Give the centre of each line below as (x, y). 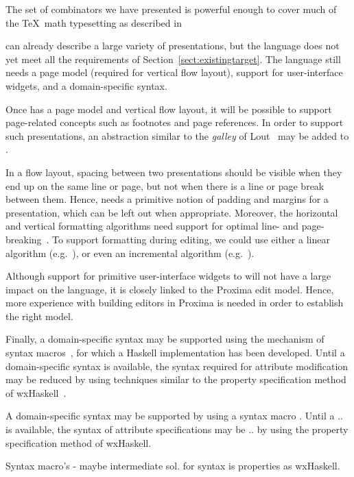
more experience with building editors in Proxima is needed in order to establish (175, 303)
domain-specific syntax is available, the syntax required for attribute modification (177, 366)
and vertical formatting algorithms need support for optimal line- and (152, 226)
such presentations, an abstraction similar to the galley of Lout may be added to (177, 135)
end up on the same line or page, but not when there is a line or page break (165, 185)
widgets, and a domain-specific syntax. (86, 85)
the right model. (39, 316)
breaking (24, 239)
